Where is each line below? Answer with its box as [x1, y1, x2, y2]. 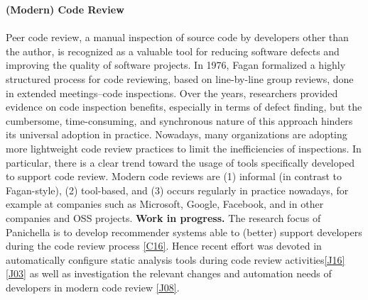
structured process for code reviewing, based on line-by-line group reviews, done [6, 71, 354, 86]
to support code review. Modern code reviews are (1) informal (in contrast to [6, 169, 342, 184]
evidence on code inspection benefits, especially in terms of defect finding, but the [6, 99, 362, 114]
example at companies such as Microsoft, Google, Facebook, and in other [6, 196, 324, 211]
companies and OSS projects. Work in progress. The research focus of [6, 210, 321, 225]
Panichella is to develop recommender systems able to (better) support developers [6, 224, 362, 239]
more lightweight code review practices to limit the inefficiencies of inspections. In [6, 140, 362, 155]
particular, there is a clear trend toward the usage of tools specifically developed [6, 155, 355, 170]
